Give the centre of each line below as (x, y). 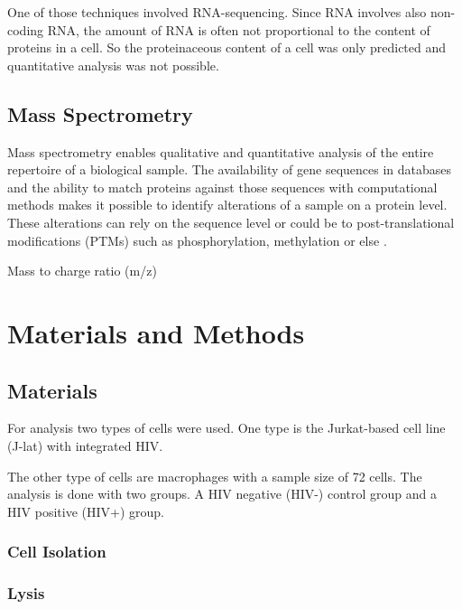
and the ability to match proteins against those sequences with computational (222, 187)
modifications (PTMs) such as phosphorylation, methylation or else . (197, 240)
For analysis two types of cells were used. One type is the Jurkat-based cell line (226, 428)
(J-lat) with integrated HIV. (85, 445)
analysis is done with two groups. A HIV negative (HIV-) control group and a (222, 494)
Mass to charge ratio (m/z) (82, 271)
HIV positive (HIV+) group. (86, 511)
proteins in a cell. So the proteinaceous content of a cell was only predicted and (227, 47)
